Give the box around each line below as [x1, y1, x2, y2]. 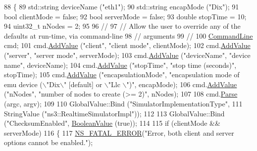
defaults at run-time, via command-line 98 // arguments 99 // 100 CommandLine [4, 30, 253, 41]
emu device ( [4, 79, 43, 89]
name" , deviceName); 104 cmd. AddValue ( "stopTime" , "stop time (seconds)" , [4, 59, 237, 70]
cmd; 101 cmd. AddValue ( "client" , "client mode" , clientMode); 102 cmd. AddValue [4, 40, 251, 50]
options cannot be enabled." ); [4, 137, 93, 148]
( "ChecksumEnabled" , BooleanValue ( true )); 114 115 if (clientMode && [4, 118, 220, 128]
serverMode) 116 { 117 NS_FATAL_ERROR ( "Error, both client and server [4, 127, 234, 138]
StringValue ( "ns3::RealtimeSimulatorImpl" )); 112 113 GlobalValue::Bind [4, 108, 225, 118]
